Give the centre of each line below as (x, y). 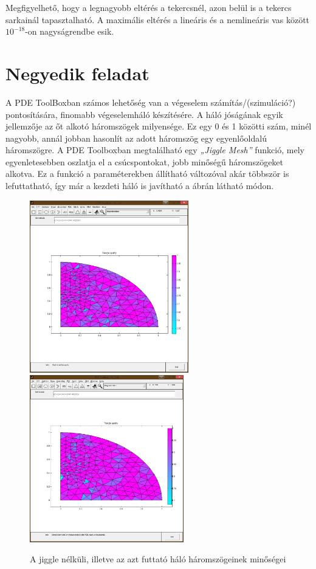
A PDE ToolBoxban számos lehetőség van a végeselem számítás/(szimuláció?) (151, 102)
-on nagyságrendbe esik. (70, 31)
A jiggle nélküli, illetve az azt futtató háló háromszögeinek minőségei (158, 559)
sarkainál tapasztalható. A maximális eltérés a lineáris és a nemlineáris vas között (158, 19)
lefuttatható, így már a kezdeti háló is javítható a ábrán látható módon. (140, 186)
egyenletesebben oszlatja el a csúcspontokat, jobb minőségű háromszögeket (145, 161)
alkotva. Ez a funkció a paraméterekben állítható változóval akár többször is (147, 174)
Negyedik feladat (77, 73)
